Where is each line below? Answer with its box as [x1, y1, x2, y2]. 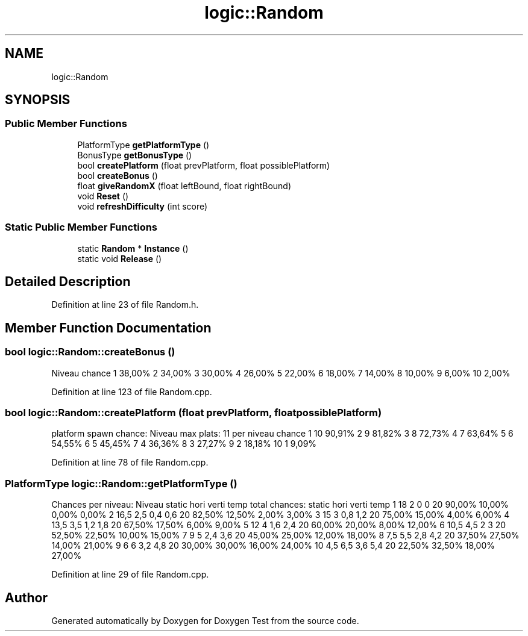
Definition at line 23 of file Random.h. [51, 299, 199, 310]
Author [5, 590, 48, 605]
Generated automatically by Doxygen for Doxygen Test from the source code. [51, 615, 359, 626]
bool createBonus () [77, 170, 158, 181]
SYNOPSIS [5, 92, 71, 108]
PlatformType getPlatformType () [77, 139, 210, 150]
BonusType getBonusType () [77, 149, 192, 160]
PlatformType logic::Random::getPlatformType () [5, 477, 237, 490]
